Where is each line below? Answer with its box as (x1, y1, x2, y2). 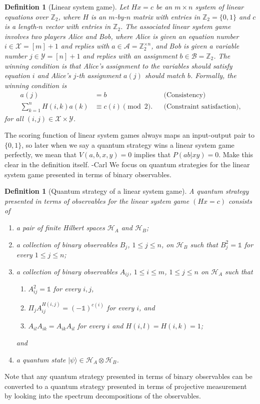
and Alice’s (37, 70, 71, 81)
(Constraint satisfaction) (163, 103, 239, 110)
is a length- (4, 21, 39, 32)
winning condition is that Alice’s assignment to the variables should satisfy (4, 60, 232, 71)
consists (228, 195, 252, 206)
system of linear (195, 2, 244, 12)
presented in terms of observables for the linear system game (4, 195, 189, 206)
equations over (4, 11, 48, 22)
